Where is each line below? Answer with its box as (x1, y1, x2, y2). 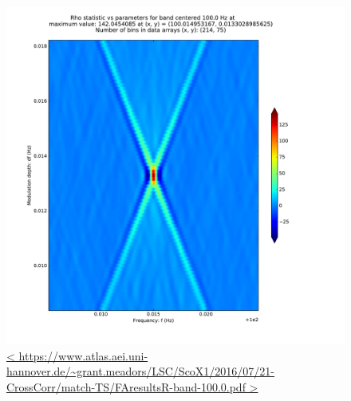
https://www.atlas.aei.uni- (18, 347, 148, 364)
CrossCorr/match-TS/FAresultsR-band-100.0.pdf (6, 378, 246, 395)
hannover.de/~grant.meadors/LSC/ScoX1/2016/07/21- (6, 363, 275, 379)
